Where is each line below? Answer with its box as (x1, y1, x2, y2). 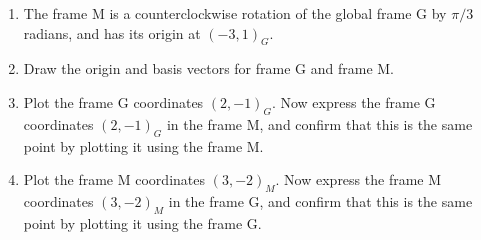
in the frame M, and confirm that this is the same (166, 113, 473, 134)
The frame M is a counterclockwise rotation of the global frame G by (23, 3, 447, 23)
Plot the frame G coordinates (23, 91, 204, 112)
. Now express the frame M (275, 169, 442, 190)
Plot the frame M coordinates (23, 169, 205, 190)
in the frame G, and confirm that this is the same (168, 190, 473, 211)
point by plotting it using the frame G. (23, 212, 262, 233)
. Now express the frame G (271, 91, 436, 112)
